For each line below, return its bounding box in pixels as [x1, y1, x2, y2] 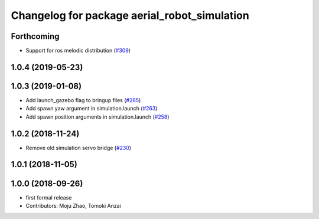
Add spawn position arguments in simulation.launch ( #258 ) [25, 113, 170, 120]
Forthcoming [11, 31, 60, 41]
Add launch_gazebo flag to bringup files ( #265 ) [25, 96, 141, 103]
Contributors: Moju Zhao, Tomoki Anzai [25, 202, 121, 209]
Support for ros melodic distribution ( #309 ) [25, 47, 131, 54]
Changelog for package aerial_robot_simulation [11, 9, 249, 22]
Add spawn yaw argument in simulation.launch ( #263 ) [25, 105, 158, 112]
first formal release [25, 194, 72, 201]
